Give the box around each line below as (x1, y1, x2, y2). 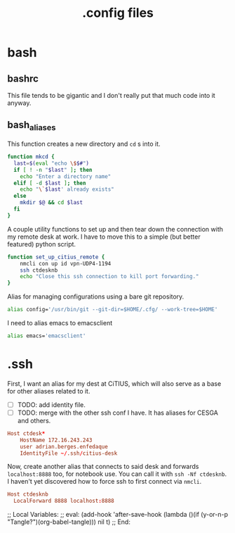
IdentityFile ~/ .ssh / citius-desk (20, 449, 118, 457)
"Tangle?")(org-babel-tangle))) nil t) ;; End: (7, 518, 131, 526)
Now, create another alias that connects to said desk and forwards (7, 463, 199, 471)
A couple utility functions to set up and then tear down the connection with (7, 225, 223, 233)
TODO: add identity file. (17, 400, 86, 409)
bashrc (7, 73, 39, 84)
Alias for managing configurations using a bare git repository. (7, 292, 184, 301)
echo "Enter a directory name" (20, 173, 112, 180)
